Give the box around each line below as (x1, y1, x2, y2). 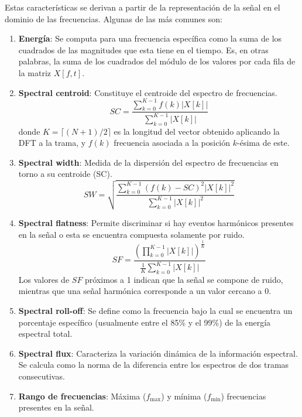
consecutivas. (18, 370, 65, 382)
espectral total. (18, 327, 73, 340)
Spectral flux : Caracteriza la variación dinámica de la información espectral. (18, 347, 298, 359)
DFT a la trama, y (18, 136, 86, 149)
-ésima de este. (237, 136, 290, 149)
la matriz (18, 66, 52, 78)
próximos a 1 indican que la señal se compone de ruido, (85, 273, 283, 285)
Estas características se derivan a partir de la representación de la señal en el (5, 1, 280, 13)
